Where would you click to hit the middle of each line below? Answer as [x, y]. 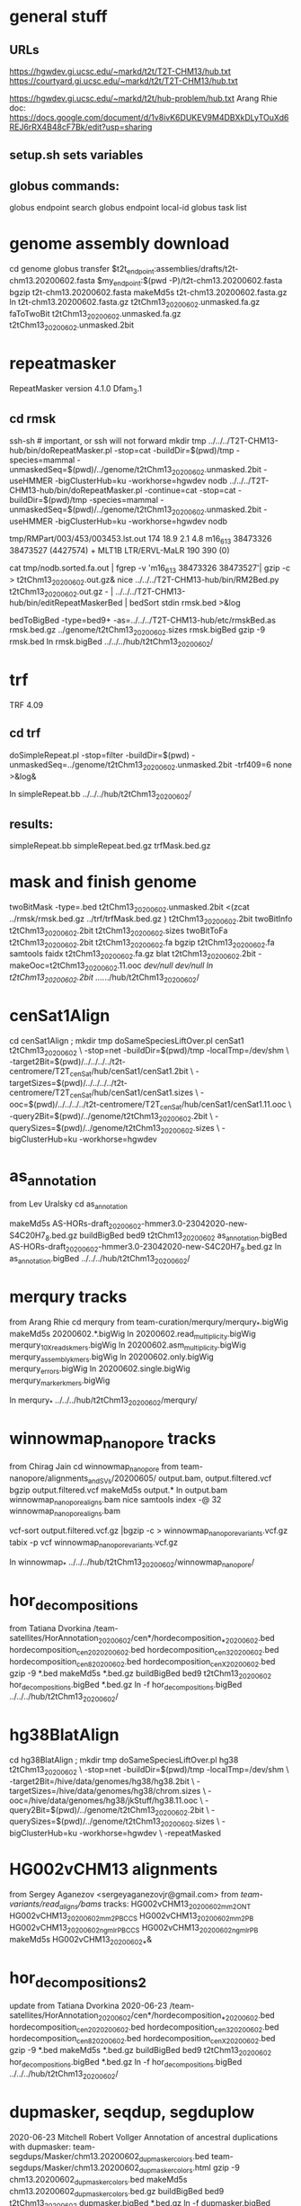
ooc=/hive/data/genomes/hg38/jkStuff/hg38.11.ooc [104, 1800]
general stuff [58, 17]
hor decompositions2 [78, 1979]
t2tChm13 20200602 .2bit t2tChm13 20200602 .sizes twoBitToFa [119, 931]
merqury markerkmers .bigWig [60, 1381]
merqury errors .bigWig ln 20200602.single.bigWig [100, 1369]
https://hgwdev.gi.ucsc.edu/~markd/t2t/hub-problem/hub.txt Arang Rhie [143, 98]
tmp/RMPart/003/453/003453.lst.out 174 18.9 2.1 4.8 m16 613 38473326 [141, 540]
